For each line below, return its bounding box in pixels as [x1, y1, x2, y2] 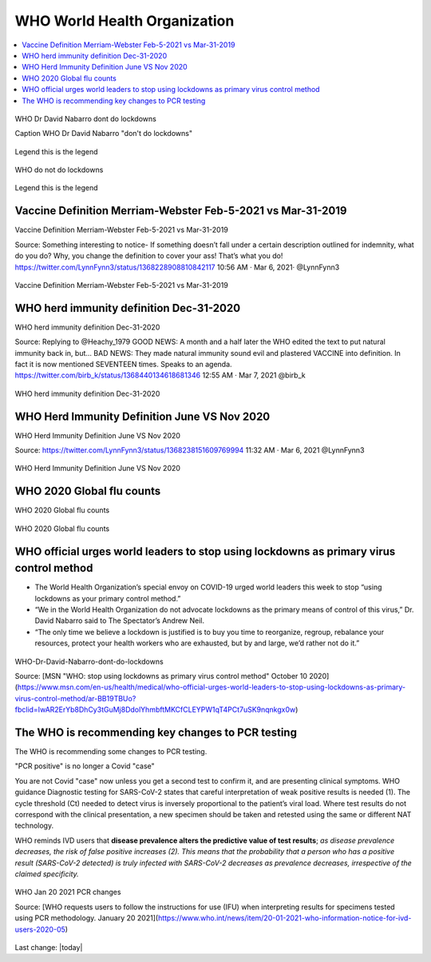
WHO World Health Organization [14, 12, 235, 30]
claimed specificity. [14, 868, 79, 879]
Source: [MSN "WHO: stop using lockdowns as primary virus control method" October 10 [14, 672, 307, 681]
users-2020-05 [14, 924, 65, 934]
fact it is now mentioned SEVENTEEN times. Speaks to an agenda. [14, 360, 232, 369]
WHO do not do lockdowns [14, 165, 104, 175]
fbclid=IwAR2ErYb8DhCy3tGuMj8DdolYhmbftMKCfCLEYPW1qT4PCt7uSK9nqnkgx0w [14, 705, 296, 715]
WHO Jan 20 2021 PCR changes [14, 888, 121, 897]
